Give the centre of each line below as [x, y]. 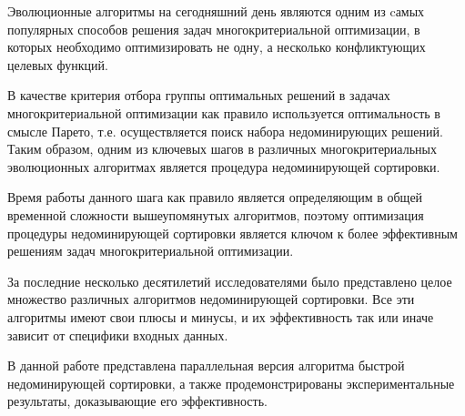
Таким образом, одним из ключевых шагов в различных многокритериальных [222, 149]
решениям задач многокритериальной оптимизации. [151, 251]
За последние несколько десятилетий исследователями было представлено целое [230, 281]
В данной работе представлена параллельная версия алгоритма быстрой [206, 365]
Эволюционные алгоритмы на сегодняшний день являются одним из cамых [216, 11]
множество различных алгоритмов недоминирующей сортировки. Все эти [211, 299]
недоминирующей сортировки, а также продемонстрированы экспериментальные [231, 383]
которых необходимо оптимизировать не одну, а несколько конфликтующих [217, 47]
